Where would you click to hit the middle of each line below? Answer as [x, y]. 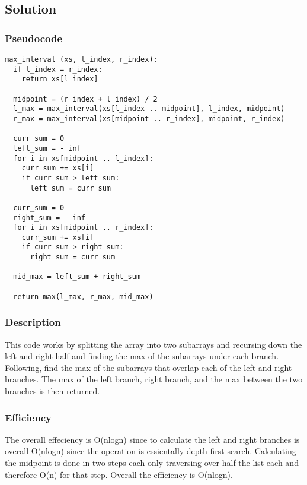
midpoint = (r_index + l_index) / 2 [85, 99]
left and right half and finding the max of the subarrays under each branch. [142, 356]
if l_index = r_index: [58, 69]
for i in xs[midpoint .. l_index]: [83, 158]
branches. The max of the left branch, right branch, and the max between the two [154, 379]
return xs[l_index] [60, 79]
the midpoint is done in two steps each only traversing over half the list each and [152, 462]
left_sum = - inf [47, 148]
